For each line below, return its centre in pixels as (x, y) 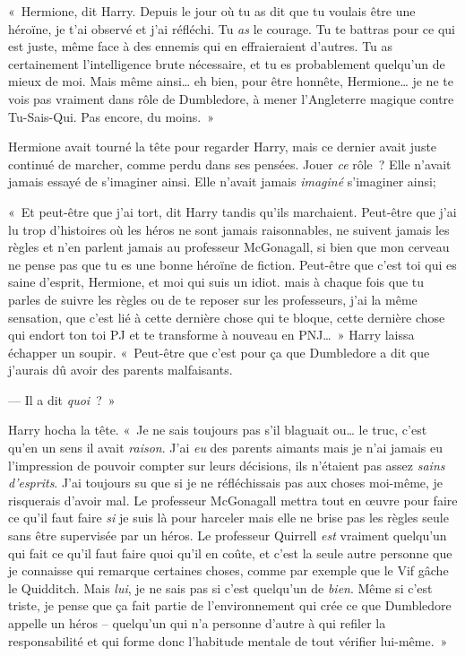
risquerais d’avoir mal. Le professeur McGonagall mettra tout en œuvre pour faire (233, 500)
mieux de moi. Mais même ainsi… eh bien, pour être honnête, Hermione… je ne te (231, 81)
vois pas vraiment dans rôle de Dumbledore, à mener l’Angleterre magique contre (231, 98)
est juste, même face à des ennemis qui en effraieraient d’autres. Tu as (201, 46)
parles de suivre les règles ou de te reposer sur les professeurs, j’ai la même (213, 299)
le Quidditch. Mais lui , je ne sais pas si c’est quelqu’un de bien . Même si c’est (220, 587)
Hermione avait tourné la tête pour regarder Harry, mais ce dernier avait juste (223, 147)
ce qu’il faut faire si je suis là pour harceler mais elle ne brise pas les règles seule (228, 518)
